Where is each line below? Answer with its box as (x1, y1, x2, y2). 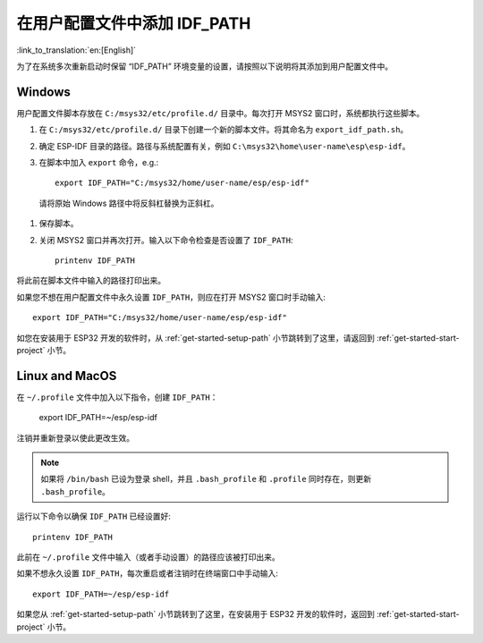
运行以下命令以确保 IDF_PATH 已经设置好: (16, 511, 172, 522)
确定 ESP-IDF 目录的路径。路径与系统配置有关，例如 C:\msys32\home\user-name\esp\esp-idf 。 (38, 140, 411, 151)
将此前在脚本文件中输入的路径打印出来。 (16, 275, 165, 286)
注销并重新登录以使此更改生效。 (16, 432, 134, 443)
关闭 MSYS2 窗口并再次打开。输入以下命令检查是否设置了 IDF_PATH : (38, 234, 293, 245)
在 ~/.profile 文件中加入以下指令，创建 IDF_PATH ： (16, 392, 218, 402)
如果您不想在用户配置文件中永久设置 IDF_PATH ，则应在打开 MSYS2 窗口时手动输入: (16, 292, 326, 302)
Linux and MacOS (16, 368, 117, 384)
